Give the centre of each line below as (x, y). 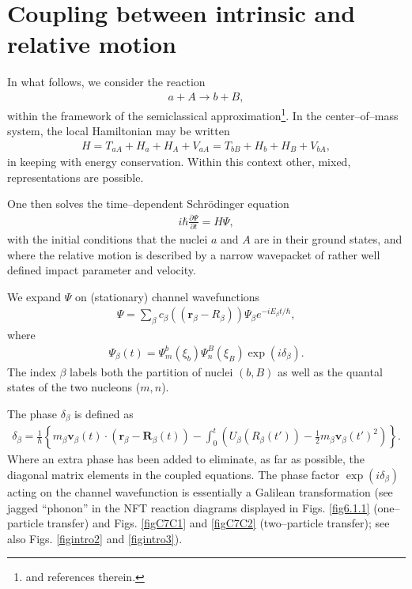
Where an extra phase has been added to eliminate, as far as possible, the (186, 459)
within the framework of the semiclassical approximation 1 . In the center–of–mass (203, 114)
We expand (34, 296)
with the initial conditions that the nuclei (108, 238)
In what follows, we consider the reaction (106, 82)
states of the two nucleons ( (74, 387)
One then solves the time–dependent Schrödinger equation (148, 204)
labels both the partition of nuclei (151, 371)
